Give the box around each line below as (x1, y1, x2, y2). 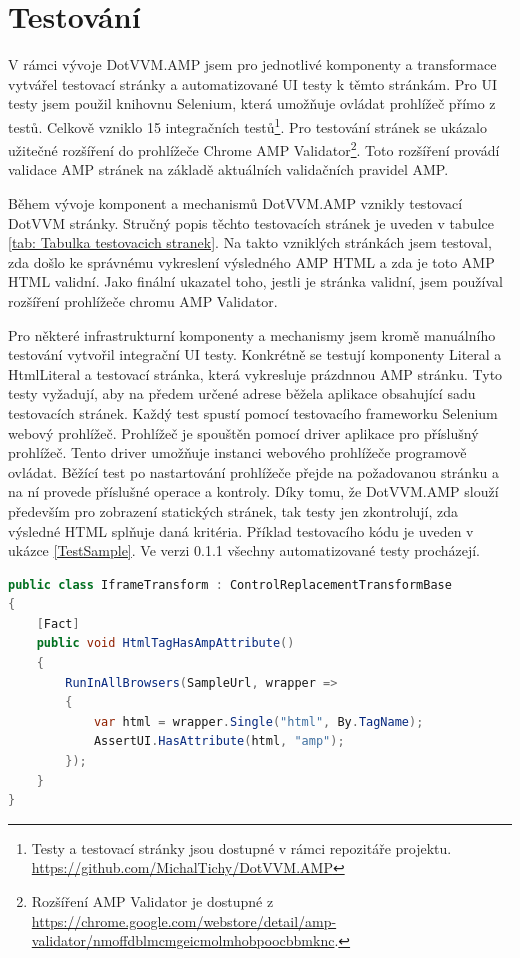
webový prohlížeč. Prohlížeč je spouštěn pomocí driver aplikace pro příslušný (8, 422, 479, 443)
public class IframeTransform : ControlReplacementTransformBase (8, 577, 452, 592)
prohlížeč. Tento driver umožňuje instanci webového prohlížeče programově (8, 442, 467, 463)
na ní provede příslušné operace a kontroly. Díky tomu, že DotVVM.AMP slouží (8, 481, 499, 502)
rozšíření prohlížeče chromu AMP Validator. (8, 290, 278, 311)
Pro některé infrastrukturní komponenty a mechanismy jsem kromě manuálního (8, 324, 496, 345)
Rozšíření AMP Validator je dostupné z (31, 891, 274, 911)
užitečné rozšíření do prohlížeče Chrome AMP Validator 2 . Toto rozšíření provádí (8, 137, 500, 160)
